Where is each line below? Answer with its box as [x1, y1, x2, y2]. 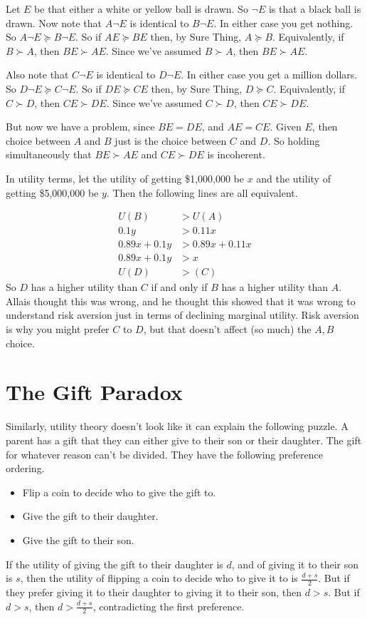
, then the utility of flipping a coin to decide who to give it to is [20, 571, 298, 585]
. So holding [267, 133, 320, 148]
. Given [270, 119, 302, 134]
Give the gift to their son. [22, 532, 134, 547]
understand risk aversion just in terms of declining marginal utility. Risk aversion [6, 307, 359, 322]
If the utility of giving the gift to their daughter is [6, 556, 223, 571]
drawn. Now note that [6, 15, 102, 30]
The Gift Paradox [6, 377, 183, 406]
